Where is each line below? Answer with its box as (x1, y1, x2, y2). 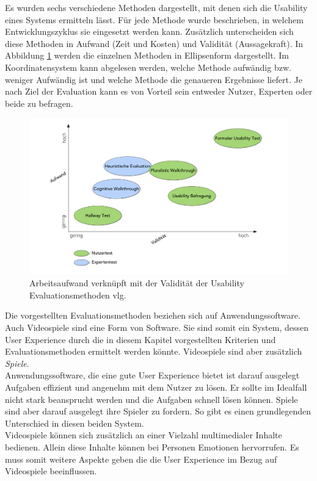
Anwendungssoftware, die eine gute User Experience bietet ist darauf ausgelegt (5, 369, 300, 382)
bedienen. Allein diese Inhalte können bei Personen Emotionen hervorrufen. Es (5, 440, 299, 453)
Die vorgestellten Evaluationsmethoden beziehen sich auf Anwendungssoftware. (5, 309, 301, 322)
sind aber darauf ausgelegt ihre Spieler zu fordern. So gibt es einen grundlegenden (5, 405, 312, 418)
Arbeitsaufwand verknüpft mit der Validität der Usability (29, 277, 244, 289)
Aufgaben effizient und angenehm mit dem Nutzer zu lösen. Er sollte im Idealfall (5, 380, 307, 393)
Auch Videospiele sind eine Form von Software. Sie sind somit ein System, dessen (5, 321, 308, 334)
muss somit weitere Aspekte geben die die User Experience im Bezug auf (5, 452, 277, 465)
